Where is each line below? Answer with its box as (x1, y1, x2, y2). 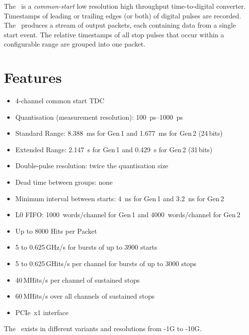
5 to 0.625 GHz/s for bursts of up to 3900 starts (15, 242, 157, 252)
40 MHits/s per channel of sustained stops (15, 274, 140, 285)
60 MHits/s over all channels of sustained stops (15, 291, 155, 301)
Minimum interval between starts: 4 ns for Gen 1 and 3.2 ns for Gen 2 (15, 193, 224, 203)
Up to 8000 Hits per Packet (15, 225, 97, 236)
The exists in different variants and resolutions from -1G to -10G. (4, 323, 202, 334)
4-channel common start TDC (15, 96, 104, 106)
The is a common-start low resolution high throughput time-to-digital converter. (4, 1, 246, 11)
